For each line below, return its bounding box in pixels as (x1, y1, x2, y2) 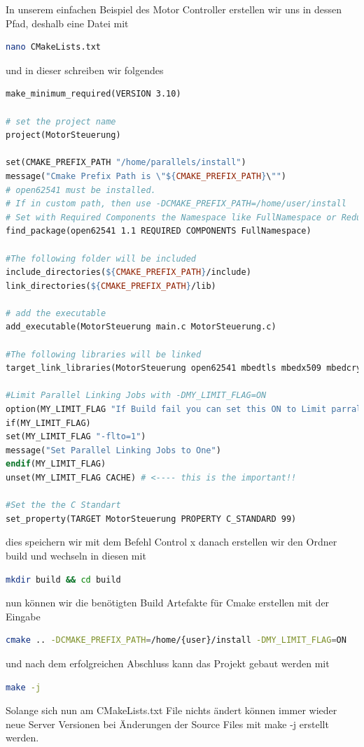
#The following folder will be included (6, 253, 197, 264)
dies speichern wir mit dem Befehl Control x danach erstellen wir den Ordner (6, 534, 337, 549)
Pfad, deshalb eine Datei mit (6, 15, 129, 30)
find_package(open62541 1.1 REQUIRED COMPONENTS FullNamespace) (6, 226, 311, 236)
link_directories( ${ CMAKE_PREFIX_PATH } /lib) (6, 280, 216, 291)
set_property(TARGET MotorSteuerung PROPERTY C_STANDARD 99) (6, 513, 297, 524)
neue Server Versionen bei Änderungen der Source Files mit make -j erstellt (6, 716, 329, 731)
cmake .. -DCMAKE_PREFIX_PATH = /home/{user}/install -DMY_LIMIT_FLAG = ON (6, 635, 346, 646)
